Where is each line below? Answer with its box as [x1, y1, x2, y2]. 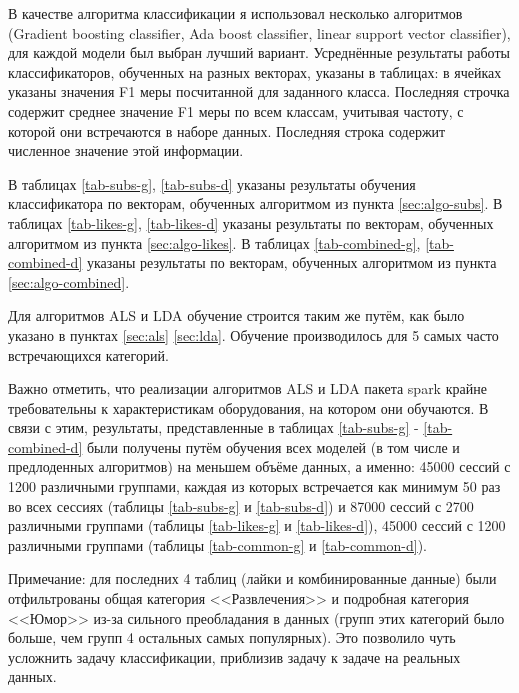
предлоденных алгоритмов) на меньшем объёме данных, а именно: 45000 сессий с [8, 456, 511, 477]
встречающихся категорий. [8, 344, 169, 365]
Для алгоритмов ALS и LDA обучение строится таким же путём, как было [8, 305, 465, 326]
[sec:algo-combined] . [8, 271, 130, 292]
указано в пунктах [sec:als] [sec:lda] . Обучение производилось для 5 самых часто [8, 324, 499, 345]
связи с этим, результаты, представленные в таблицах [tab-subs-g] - [8, 417, 419, 438]
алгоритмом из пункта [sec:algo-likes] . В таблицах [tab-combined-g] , [8, 232, 421, 253]
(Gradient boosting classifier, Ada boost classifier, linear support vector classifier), [8, 22, 511, 43]
